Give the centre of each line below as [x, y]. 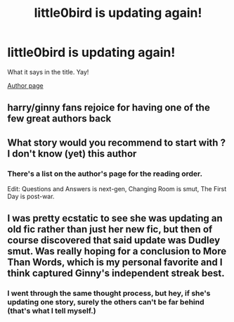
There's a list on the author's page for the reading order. [105, 174]
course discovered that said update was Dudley [114, 240]
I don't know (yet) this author [72, 154]
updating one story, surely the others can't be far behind [106, 302]
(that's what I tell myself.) [52, 311]
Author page [25, 85]
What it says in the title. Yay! [48, 72]
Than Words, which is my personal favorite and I [115, 263]
